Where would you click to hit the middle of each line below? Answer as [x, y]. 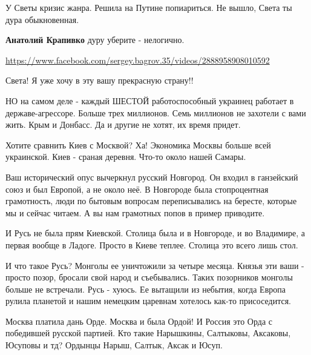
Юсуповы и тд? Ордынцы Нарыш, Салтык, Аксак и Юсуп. [114, 345]
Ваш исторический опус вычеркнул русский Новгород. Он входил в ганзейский [152, 177]
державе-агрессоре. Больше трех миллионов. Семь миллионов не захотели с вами [156, 112]
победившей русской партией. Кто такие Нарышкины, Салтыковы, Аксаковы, [148, 333]
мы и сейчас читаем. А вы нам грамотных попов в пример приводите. [135, 212]
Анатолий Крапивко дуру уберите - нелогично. [95, 40]
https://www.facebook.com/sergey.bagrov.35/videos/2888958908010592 [138, 60]
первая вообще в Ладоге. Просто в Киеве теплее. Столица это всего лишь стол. [152, 244]
